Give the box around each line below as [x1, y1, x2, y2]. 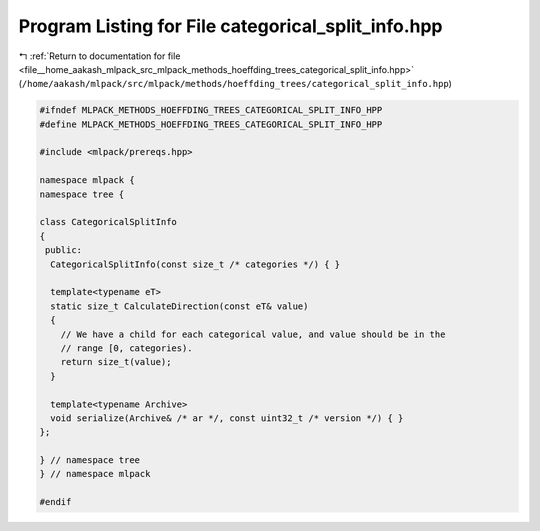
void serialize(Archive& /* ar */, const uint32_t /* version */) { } [50, 412, 404, 424]
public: [45, 245, 83, 256]
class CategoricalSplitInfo [39, 216, 177, 228]
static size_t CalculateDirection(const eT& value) [50, 300, 309, 312]
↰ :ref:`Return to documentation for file [18, 50, 181, 62]
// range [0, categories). [60, 342, 194, 354]
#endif [39, 496, 72, 508]
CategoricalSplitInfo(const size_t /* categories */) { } [50, 258, 341, 270]
